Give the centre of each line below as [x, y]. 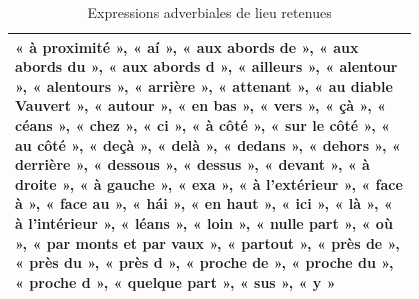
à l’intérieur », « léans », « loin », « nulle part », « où [204, 222]
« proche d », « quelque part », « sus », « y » [175, 281]
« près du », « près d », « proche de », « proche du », [204, 262]
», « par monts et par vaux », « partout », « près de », [207, 242]
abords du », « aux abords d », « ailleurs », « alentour [206, 66]
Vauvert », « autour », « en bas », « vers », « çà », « [200, 105]
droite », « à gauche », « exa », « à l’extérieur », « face [209, 183]
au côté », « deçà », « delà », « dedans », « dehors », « [208, 144]
